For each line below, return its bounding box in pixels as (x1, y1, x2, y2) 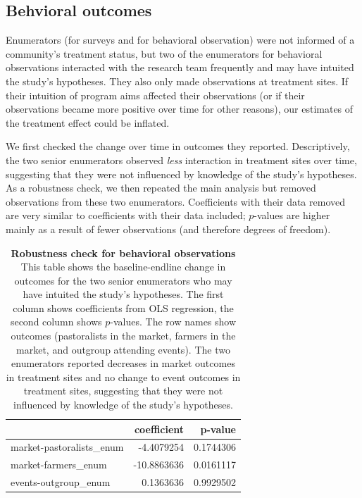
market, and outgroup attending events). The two (16, 342, 230, 356)
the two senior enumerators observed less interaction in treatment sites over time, (6, 152, 357, 167)
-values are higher (254, 208, 330, 223)
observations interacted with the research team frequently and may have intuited (6, 60, 354, 75)
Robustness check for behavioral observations (11, 245, 236, 260)
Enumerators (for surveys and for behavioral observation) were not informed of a (6, 32, 355, 47)
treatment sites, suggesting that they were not (23, 383, 223, 398)
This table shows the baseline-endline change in (20, 259, 226, 274)
